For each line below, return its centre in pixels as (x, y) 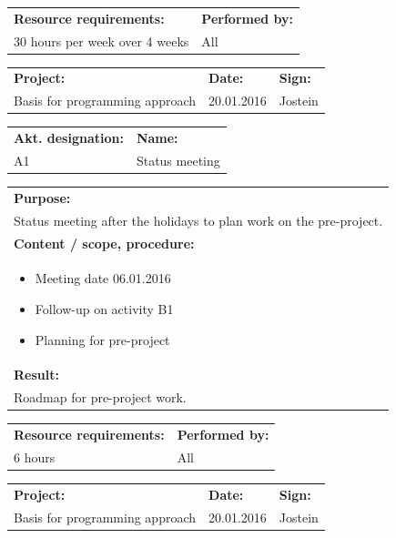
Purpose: (42, 197)
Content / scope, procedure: (104, 243)
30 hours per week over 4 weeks (102, 41)
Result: (36, 375)
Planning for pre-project (102, 339)
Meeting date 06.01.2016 (103, 278)
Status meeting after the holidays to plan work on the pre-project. (198, 220)
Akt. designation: (69, 138)
